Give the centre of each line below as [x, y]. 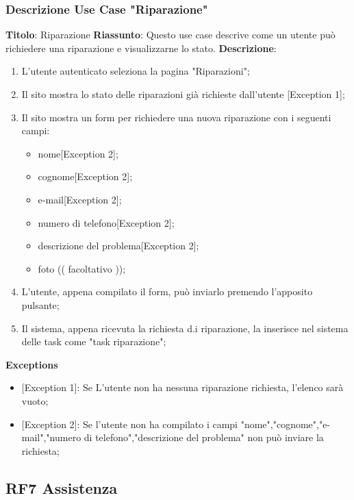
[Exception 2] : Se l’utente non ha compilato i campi [130, 424]
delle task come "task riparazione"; [94, 341]
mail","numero [51, 437]
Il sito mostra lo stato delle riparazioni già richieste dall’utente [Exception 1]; [183, 94]
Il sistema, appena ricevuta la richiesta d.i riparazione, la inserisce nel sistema [185, 328]
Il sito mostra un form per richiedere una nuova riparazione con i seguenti [176, 117]
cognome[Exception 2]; [85, 176]
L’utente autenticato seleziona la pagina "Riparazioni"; [136, 71]
